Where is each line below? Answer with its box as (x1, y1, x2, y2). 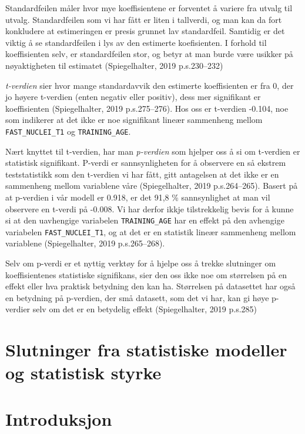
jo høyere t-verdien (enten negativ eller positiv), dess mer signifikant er (5, 91, 261, 103)
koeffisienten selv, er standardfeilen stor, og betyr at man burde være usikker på (5, 48, 293, 60)
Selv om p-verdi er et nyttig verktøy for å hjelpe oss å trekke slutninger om (5, 257, 276, 269)
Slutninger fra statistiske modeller (5, 338, 287, 362)
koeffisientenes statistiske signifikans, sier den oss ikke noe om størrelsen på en (5, 268, 287, 281)
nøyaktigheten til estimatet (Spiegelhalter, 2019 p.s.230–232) (5, 59, 223, 71)
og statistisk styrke (5, 360, 162, 385)
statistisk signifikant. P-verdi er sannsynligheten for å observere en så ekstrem (5, 156, 286, 169)
